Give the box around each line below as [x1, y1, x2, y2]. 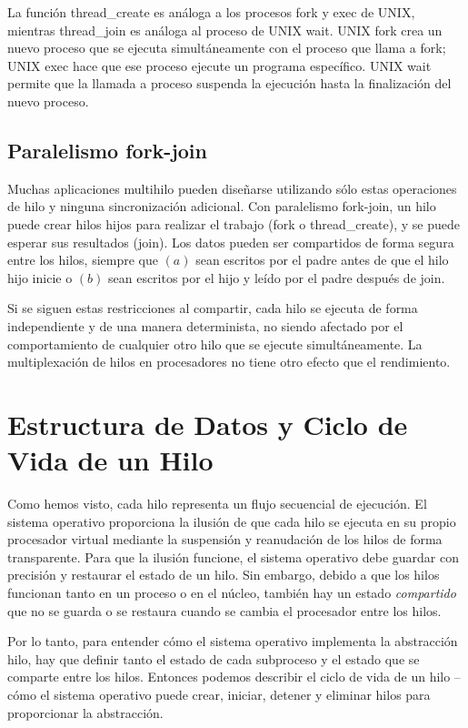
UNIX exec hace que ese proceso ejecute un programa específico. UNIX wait [7, 56, 432, 75]
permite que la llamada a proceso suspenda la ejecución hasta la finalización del [7, 74, 452, 93]
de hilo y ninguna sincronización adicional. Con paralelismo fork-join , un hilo [7, 197, 436, 216]
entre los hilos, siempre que [7, 250, 158, 269]
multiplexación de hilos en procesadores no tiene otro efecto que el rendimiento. [7, 352, 451, 371]
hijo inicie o [7, 268, 73, 287]
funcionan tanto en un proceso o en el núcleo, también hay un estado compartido [7, 582, 456, 602]
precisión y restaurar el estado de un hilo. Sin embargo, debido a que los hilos [7, 565, 440, 584]
